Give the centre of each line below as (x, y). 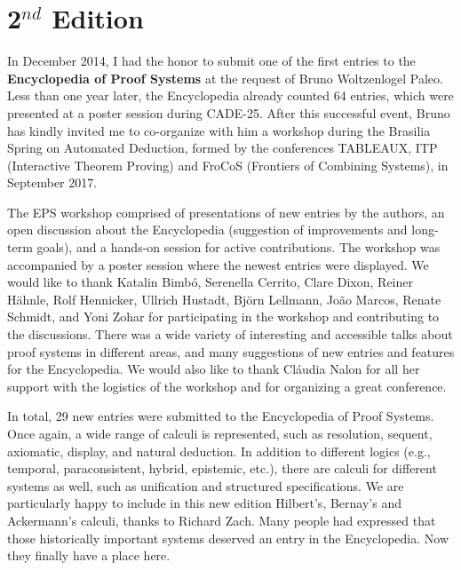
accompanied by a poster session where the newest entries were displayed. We (218, 264)
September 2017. (52, 182)
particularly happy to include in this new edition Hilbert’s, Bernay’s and (204, 503)
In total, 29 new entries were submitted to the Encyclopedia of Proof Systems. (221, 416)
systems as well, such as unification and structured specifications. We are (206, 485)
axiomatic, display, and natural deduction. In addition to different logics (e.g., (219, 451)
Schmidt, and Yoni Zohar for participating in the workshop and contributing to (223, 317)
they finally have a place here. (89, 555)
